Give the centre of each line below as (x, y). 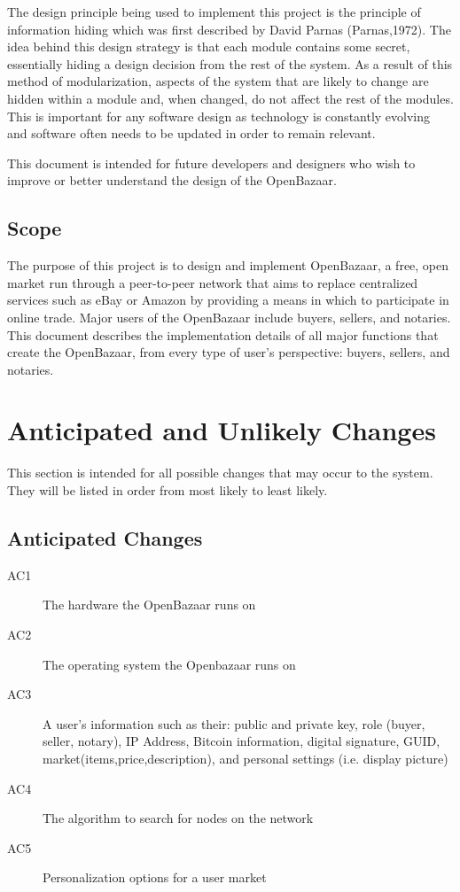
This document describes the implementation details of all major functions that (223, 334)
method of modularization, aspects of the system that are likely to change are (218, 81)
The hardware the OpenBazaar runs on (149, 605)
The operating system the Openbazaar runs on (169, 664)
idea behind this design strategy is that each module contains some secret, (209, 47)
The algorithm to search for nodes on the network (178, 818)
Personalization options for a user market (155, 877)
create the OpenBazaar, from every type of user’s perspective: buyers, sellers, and (229, 352)
